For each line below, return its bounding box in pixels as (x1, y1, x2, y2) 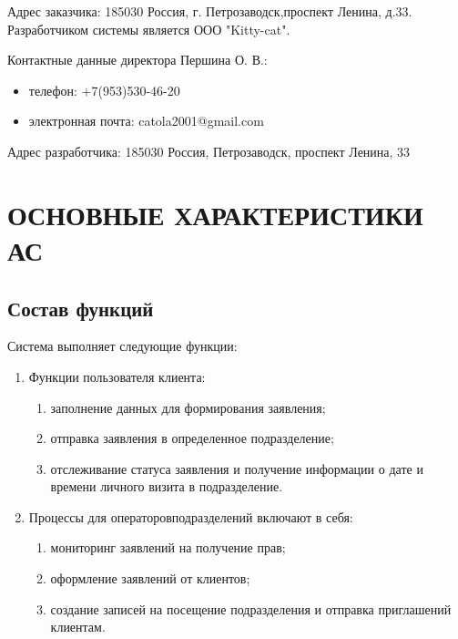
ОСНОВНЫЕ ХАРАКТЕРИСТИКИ (7, 195, 423, 232)
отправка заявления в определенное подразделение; (50, 428, 334, 448)
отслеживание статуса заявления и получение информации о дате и (50, 459, 423, 478)
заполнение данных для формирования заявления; (50, 397, 326, 417)
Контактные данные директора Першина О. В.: (7, 50, 268, 69)
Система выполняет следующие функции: (7, 336, 238, 356)
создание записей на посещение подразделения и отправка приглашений (50, 599, 452, 618)
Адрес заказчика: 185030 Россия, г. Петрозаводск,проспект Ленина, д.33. (7, 2, 412, 20)
